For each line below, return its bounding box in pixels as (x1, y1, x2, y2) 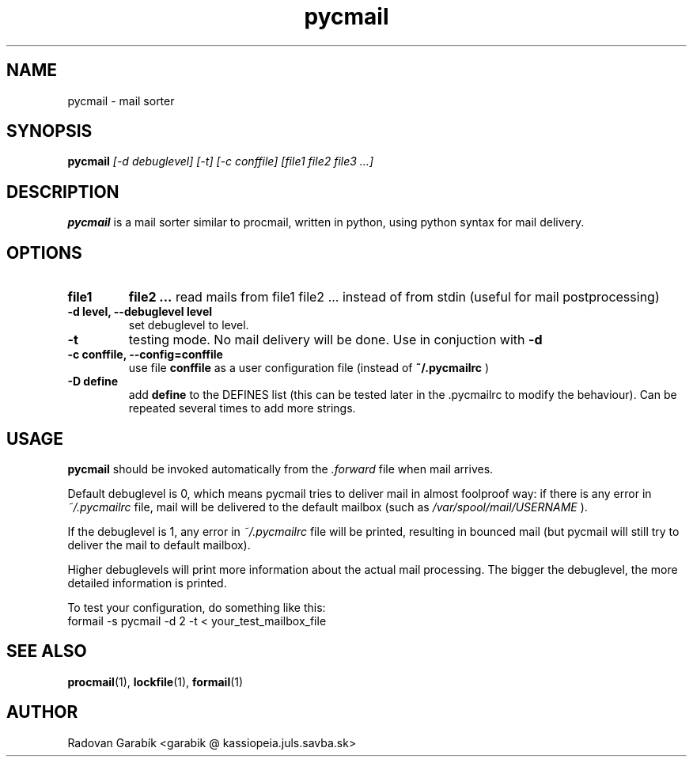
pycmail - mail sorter (67, 93, 175, 108)
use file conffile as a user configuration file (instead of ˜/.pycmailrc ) (128, 361, 490, 375)
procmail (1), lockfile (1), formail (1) (67, 674, 244, 689)
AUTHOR (6, 702, 78, 723)
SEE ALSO (6, 641, 87, 662)
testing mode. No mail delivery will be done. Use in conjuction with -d (128, 332, 543, 348)
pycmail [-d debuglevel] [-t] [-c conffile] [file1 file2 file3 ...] (67, 154, 374, 169)
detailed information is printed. (67, 575, 227, 590)
